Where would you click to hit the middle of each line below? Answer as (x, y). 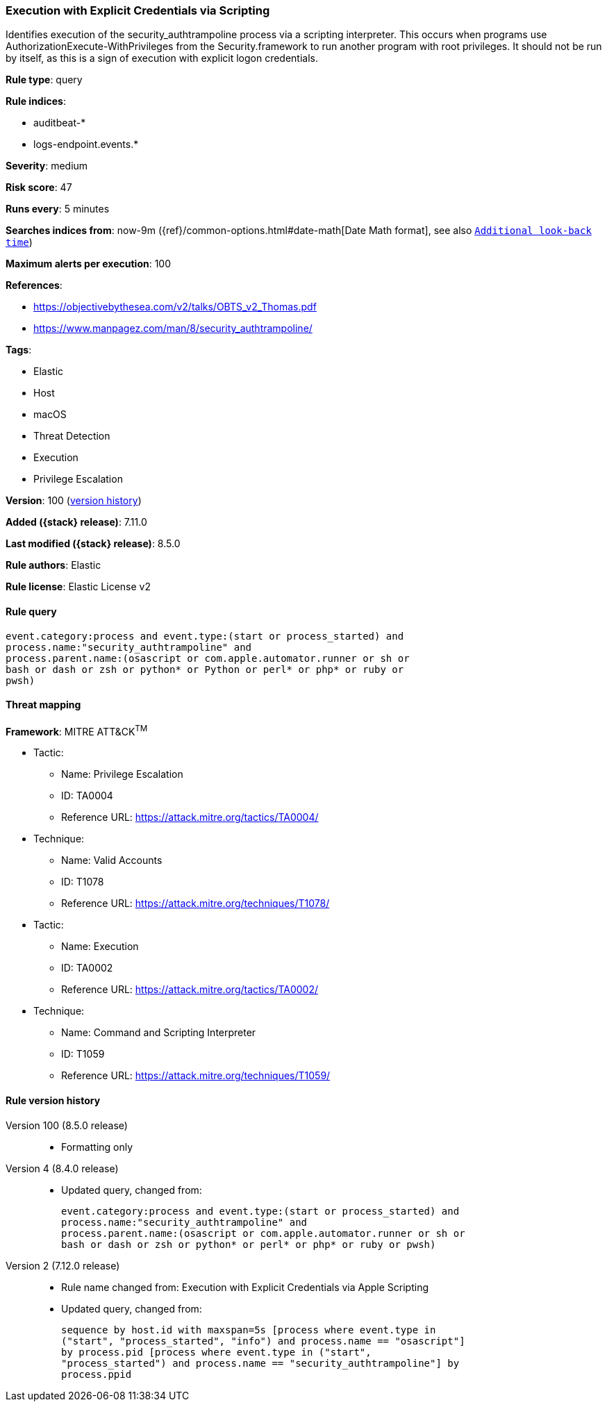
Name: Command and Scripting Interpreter (159, 1033)
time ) (19, 242)
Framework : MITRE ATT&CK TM (77, 730)
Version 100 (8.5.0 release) (67, 1125)
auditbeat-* (60, 123)
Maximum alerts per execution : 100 (89, 264)
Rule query (31, 611)
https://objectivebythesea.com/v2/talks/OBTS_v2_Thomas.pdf (175, 307)
